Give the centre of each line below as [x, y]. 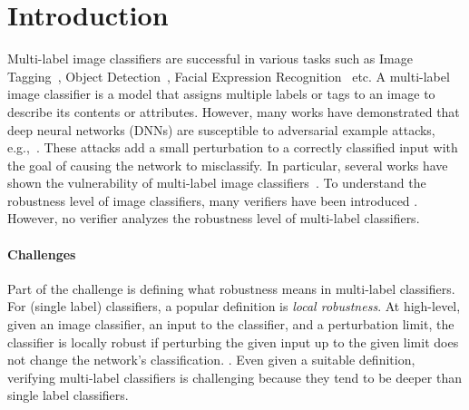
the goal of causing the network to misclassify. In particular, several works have [228, 165]
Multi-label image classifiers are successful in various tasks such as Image [210, 59]
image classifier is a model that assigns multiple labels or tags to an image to [221, 94]
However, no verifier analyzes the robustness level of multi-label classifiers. [214, 218]
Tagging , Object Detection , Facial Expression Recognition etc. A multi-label [229, 76]
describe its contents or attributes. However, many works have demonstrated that [234, 111]
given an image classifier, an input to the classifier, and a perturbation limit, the [231, 324]
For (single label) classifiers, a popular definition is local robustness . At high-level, [234, 306]
